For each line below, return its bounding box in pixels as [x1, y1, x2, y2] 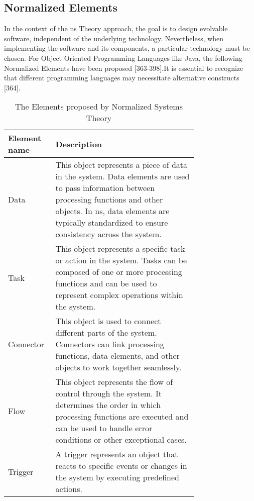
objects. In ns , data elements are [55, 205, 170, 217]
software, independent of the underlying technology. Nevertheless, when [4, 33, 224, 43]
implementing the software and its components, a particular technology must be [4, 43, 250, 53]
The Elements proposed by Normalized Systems [15, 101, 183, 113]
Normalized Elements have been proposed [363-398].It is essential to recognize [4, 62, 243, 73]
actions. [55, 483, 82, 495]
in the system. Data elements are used [55, 170, 190, 182]
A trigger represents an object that [55, 448, 178, 460]
